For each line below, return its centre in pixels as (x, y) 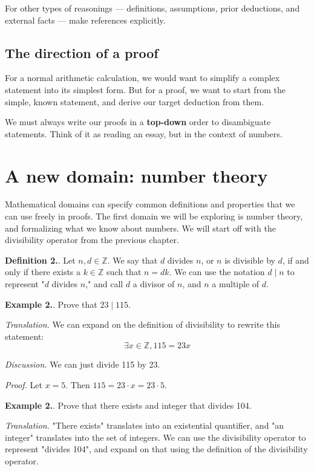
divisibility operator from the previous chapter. (92, 240)
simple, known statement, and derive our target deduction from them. (135, 101)
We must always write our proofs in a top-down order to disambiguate (138, 122)
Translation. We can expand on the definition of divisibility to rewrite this (142, 324)
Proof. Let (24, 385)
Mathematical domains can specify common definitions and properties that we (150, 204)
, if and (296, 260)
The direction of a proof (82, 52)
